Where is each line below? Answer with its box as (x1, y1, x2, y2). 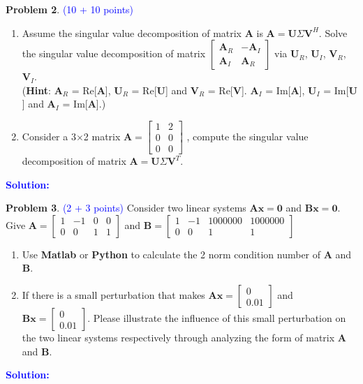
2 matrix (83, 128, 121, 143)
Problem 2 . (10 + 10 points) (6, 2, 134, 16)
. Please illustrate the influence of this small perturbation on (87, 311, 346, 325)
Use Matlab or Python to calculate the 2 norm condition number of (22, 246, 321, 261)
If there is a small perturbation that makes (22, 288, 205, 302)
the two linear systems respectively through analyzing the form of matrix (22, 330, 335, 345)
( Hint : (22, 82, 51, 97)
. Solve (318, 25, 348, 40)
